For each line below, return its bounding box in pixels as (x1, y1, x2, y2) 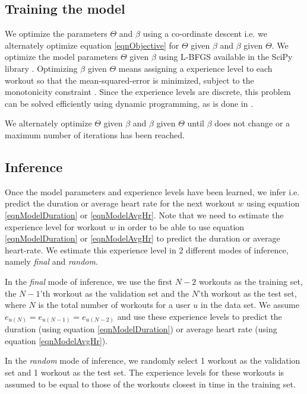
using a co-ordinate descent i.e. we (143, 27, 268, 40)
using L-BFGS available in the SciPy (159, 50, 293, 63)
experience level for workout (5, 220, 107, 233)
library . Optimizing (5, 62, 78, 74)
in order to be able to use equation (118, 220, 245, 233)
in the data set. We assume (201, 298, 299, 311)
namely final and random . (5, 255, 98, 268)
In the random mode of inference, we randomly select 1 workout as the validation (5, 354, 300, 367)
